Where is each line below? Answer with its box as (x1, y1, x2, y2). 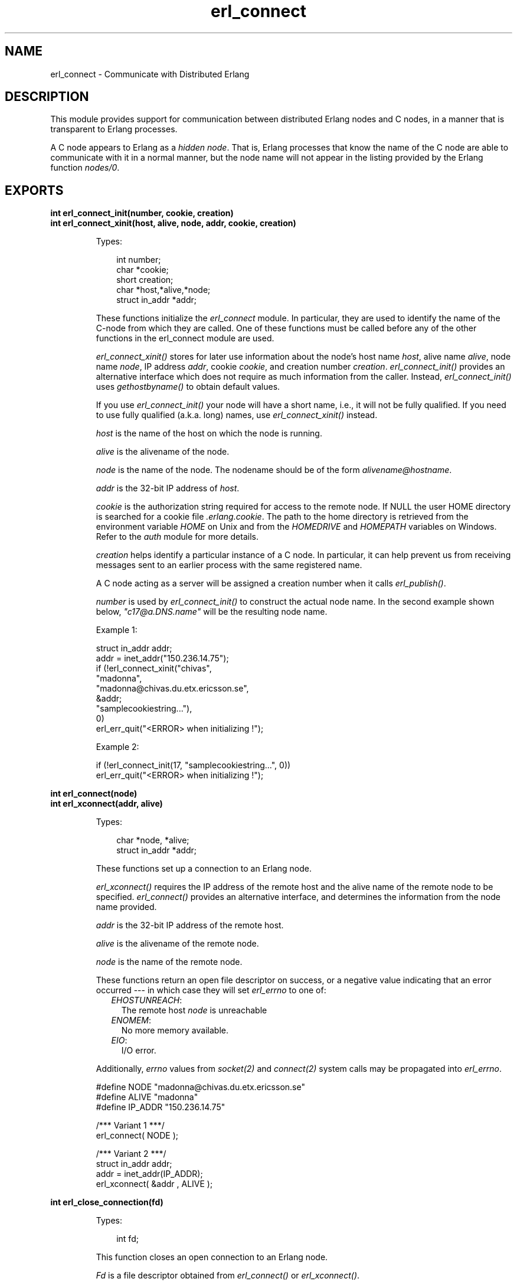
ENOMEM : (111, 1015, 152, 1026)
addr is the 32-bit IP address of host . (96, 483, 240, 494)
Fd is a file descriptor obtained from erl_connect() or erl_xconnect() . (96, 1270, 360, 1281)
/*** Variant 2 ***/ (96, 1149, 166, 1159)
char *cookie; (116, 265, 169, 275)
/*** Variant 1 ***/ (96, 1120, 165, 1131)
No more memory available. (121, 1025, 228, 1036)
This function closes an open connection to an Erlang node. (96, 1252, 328, 1263)
